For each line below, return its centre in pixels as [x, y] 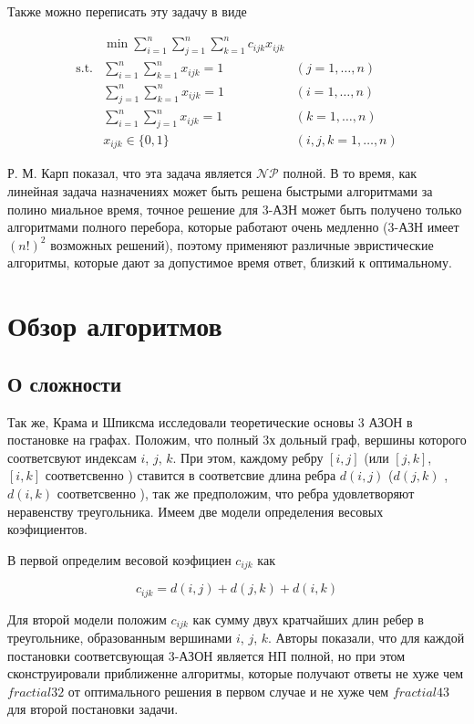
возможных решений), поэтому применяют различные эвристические [242, 244]
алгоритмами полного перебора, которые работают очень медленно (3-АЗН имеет [233, 227]
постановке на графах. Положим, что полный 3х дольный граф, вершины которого [237, 440]
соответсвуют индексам [72, 457]
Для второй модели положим [87, 619]
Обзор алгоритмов [115, 325]
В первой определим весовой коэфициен [119, 559]
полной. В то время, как [350, 173]
